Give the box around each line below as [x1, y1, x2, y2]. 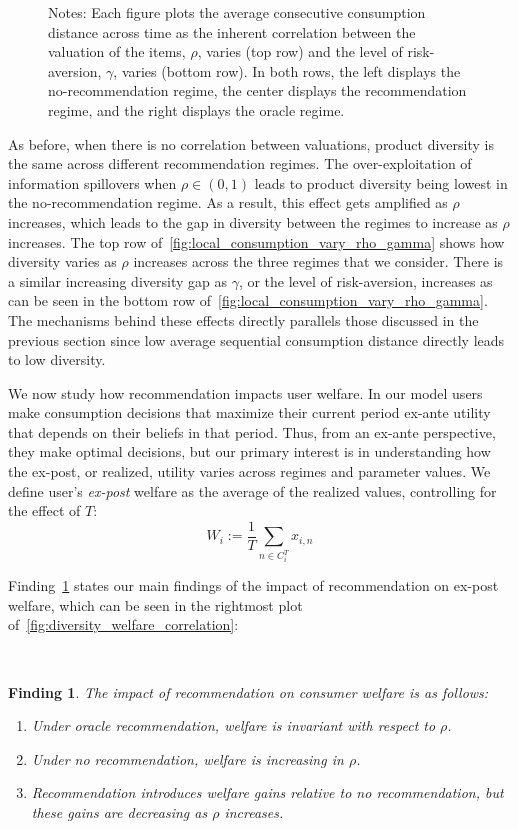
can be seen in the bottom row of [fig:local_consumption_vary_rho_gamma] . [8, 290, 488, 311]
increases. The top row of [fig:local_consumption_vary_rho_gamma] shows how [8, 231, 505, 252]
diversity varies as [8, 251, 117, 272]
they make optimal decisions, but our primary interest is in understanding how [8, 441, 491, 462]
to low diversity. [8, 349, 106, 370]
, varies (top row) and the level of [197, 41, 403, 62]
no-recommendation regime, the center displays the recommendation [48, 80, 467, 101]
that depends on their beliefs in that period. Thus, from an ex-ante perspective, [8, 421, 496, 442]
